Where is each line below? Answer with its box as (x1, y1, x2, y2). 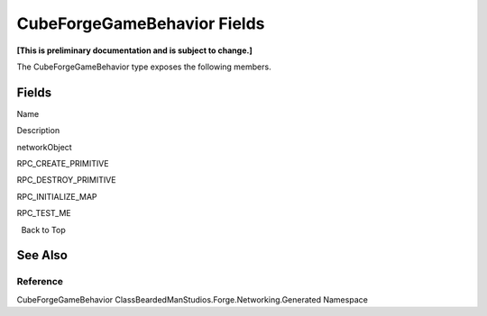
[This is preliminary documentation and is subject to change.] (16, 45, 253, 56)
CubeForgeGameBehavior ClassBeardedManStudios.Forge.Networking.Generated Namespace (16, 293, 369, 305)
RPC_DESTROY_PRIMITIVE (16, 175, 116, 185)
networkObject (16, 141, 72, 152)
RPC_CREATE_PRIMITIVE (16, 158, 109, 169)
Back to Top (21, 224, 67, 235)
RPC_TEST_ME (16, 208, 71, 219)
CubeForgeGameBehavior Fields (16, 14, 265, 33)
